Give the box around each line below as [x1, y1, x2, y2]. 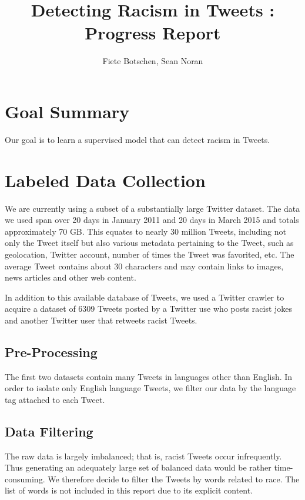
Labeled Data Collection [5, 168, 206, 192]
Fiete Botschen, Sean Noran [102, 55, 203, 67]
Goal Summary [5, 99, 130, 123]
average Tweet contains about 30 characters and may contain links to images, [5, 259, 284, 272]
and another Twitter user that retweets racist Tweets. [5, 314, 197, 326]
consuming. [5, 472, 45, 485]
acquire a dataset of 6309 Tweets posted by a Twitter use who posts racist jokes [5, 302, 293, 315]
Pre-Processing [5, 342, 98, 361]
